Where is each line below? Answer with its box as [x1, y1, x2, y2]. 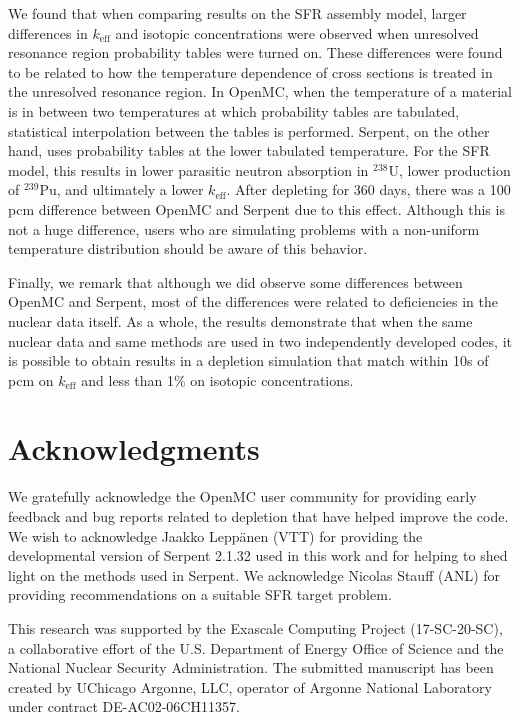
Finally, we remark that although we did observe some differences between [8, 271, 463, 292]
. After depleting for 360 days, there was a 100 [226, 179, 511, 200]
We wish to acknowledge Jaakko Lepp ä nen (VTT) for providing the [8, 525, 423, 546]
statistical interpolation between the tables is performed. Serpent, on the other [8, 120, 490, 141]
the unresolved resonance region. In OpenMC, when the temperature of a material [8, 81, 512, 102]
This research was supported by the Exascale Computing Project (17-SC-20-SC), [8, 617, 503, 638]
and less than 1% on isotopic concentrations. [81, 369, 354, 390]
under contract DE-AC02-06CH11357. [8, 696, 240, 717]
